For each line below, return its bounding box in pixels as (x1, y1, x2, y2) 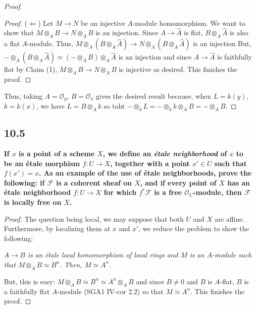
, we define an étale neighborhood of (102, 148, 227, 159)
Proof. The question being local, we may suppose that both (4, 213, 184, 224)
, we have (36, 101, 65, 111)
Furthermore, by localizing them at (4, 223, 110, 234)
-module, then (193, 187, 242, 197)
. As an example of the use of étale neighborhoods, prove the (39, 168, 252, 178)
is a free (154, 187, 182, 197)
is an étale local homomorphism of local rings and (27, 249, 178, 260)
